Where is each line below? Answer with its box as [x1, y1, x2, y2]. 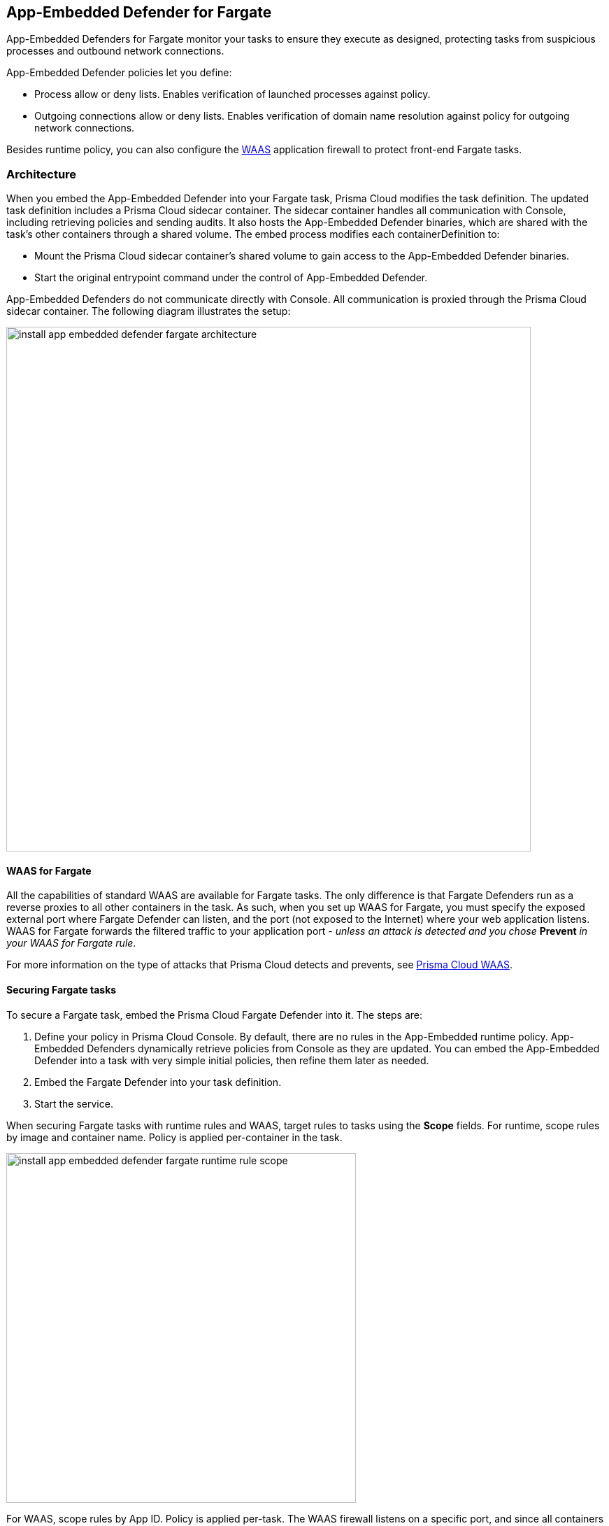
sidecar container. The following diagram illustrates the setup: [6, 305, 291, 318]
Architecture [6, 167, 77, 181]
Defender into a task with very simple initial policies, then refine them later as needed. [34, 1054, 429, 1066]
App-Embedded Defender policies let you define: [6, 66, 232, 79]
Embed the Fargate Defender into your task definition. [34, 1075, 282, 1088]
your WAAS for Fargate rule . [6, 937, 136, 949]
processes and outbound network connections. [6, 45, 224, 57]
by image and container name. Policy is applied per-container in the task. [6, 1131, 343, 1143]
